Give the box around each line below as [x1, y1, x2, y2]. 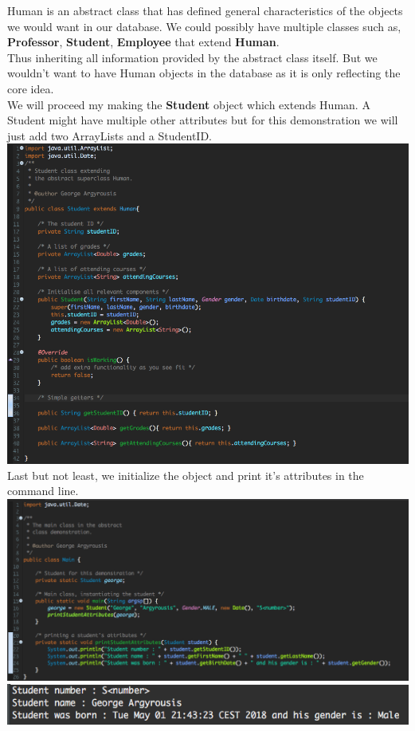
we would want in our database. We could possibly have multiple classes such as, [7, 18, 401, 34]
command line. [7, 482, 79, 499]
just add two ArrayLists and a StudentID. [7, 127, 212, 143]
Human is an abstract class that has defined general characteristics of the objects [7, 2, 403, 18]
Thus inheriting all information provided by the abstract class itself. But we [7, 49, 378, 65]
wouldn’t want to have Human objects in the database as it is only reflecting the [7, 65, 401, 81]
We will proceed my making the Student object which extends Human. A [7, 96, 370, 112]
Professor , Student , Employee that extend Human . [7, 33, 280, 50]
